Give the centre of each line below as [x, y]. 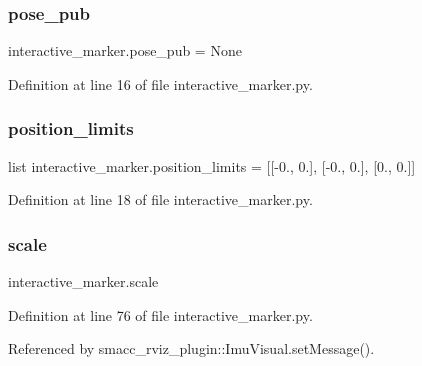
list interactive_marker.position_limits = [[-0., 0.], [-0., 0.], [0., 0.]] [212, 165]
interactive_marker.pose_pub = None [125, 50]
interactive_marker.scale [83, 281]
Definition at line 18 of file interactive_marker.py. [160, 199]
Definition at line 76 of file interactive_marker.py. [160, 314]
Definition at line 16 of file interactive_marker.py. [160, 83]
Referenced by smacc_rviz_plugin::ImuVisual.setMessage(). [191, 348]
